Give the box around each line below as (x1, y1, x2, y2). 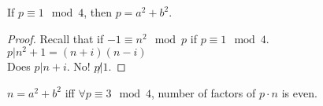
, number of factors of (150, 84, 256, 101)
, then (84, 4, 112, 20)
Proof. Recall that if (7, 30, 104, 46)
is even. (281, 84, 317, 101)
